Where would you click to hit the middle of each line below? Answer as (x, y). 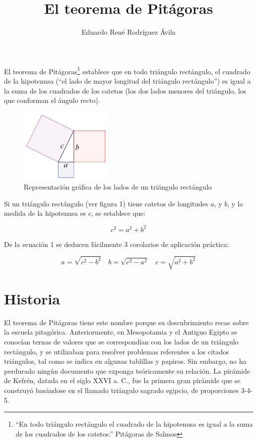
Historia (32, 298)
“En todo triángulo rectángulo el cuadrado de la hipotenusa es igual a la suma (134, 424)
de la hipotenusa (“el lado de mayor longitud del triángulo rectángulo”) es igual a (128, 80)
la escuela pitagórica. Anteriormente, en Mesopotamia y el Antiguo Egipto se (121, 332)
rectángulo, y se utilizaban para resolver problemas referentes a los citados (117, 351)
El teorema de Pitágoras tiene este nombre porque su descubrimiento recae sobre (126, 322)
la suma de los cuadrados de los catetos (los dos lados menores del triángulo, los (125, 90)
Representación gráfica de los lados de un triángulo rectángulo (118, 187)
